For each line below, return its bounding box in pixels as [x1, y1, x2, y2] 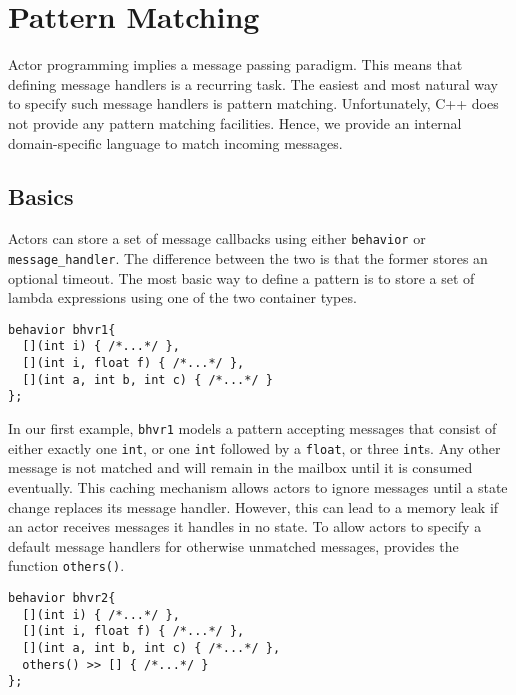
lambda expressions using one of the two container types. [8, 287, 357, 308]
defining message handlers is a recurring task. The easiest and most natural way [8, 73, 498, 94]
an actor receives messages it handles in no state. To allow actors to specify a [8, 516, 482, 537]
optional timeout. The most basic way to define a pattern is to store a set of [8, 267, 475, 288]
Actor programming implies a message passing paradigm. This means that [8, 54, 463, 75]
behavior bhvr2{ [8, 591, 116, 606]
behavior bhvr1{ [8, 322, 116, 337]
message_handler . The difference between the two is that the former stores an [8, 247, 488, 268]
